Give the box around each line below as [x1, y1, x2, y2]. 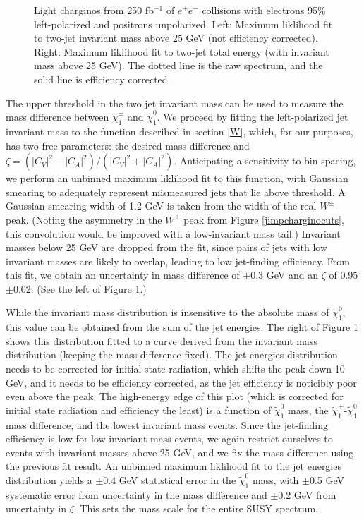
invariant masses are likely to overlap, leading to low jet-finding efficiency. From [6, 253, 350, 268]
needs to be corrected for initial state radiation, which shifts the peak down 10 [6, 361, 345, 376]
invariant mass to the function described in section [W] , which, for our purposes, [6, 123, 353, 138]
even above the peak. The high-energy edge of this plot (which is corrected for [6, 389, 344, 404]
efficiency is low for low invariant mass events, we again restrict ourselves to [6, 431, 333, 446]
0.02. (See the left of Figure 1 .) [13, 281, 147, 296]
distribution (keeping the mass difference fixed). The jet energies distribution [6, 347, 338, 362]
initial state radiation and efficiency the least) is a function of [6, 402, 272, 417]
